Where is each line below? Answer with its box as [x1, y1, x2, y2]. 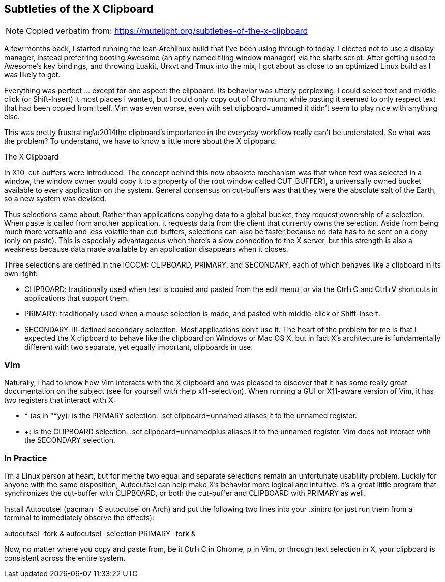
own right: [4, 269, 38, 278]
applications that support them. [24, 294, 129, 303]
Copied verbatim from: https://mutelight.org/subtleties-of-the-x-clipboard [26, 25, 308, 36]
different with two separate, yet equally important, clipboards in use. [24, 342, 253, 352]
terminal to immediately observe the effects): [4, 513, 155, 522]
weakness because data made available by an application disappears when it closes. [4, 245, 288, 254]
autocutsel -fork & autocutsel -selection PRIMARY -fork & [4, 528, 196, 538]
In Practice [4, 453, 47, 463]
